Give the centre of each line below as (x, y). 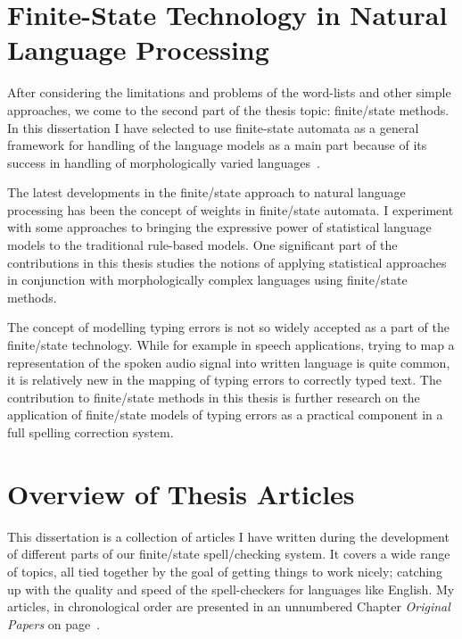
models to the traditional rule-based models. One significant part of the (202, 245)
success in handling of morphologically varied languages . (164, 162)
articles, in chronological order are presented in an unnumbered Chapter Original (229, 606)
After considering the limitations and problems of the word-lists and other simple (229, 92)
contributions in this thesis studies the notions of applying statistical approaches (227, 262)
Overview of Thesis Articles (181, 493)
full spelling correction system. (91, 432)
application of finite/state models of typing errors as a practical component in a (225, 415)
